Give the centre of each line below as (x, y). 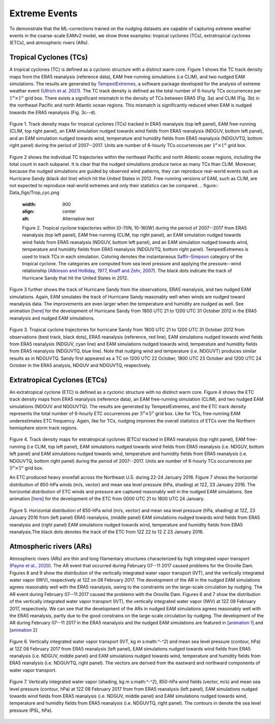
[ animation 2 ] (23, 630)
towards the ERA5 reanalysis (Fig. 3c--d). (53, 112)
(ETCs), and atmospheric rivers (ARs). (49, 43)
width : (29, 204)
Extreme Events (44, 13)
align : (28, 211)
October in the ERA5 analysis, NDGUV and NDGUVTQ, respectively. (80, 365)
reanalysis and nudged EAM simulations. (52, 318)
